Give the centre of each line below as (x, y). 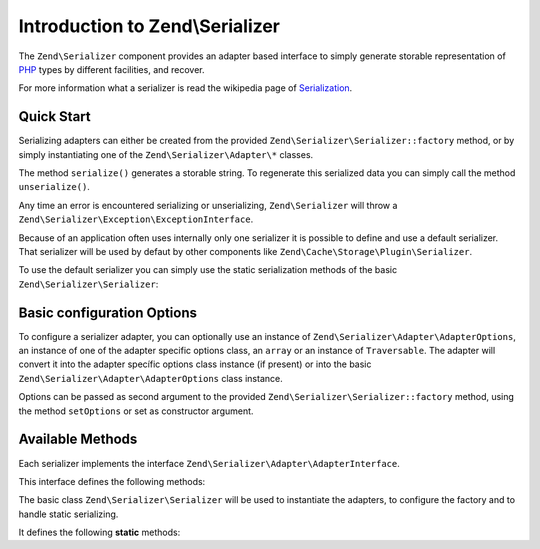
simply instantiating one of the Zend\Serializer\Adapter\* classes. (166, 154)
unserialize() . (54, 187)
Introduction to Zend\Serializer (149, 26)
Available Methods (78, 439)
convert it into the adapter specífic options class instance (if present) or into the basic (195, 364)
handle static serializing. (68, 514)
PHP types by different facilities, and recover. (111, 69)
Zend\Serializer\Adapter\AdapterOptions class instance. (151, 378)
